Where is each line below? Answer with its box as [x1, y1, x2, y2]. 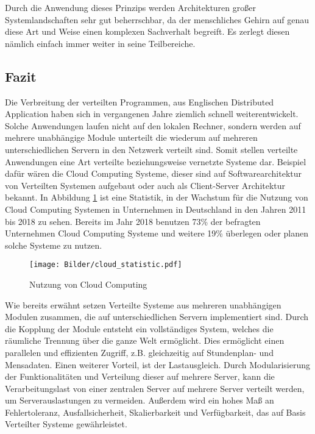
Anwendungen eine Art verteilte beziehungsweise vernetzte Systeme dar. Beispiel [5, 155, 306, 168]
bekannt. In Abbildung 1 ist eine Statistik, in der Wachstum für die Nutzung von [5, 191, 308, 204]
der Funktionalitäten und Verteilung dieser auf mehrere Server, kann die [5, 370, 275, 383]
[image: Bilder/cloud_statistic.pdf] [29, 260, 182, 269]
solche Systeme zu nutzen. [5, 238, 102, 251]
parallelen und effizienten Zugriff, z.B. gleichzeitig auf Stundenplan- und [5, 346, 274, 358]
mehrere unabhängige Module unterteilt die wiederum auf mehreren [5, 131, 258, 144]
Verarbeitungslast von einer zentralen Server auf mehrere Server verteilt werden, [5, 382, 305, 394]
